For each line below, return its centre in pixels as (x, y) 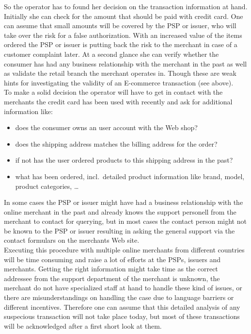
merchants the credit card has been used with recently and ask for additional (118, 101)
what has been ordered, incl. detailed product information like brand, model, (130, 176)
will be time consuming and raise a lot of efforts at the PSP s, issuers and (112, 259)
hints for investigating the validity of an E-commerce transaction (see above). (119, 82)
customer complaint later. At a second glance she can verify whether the (111, 54)
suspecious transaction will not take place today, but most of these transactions (122, 316)
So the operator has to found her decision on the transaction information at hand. (126, 6)
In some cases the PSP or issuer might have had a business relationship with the (124, 202)
